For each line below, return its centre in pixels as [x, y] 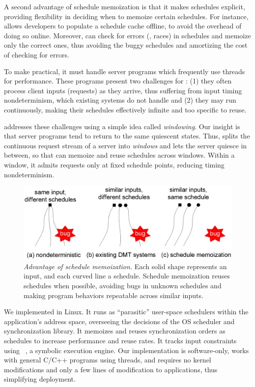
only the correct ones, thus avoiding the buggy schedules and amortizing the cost [126, 45]
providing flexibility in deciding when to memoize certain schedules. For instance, [126, 16]
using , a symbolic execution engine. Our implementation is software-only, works [127, 350]
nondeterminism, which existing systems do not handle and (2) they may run [120, 100]
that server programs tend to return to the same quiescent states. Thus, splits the [127, 136]
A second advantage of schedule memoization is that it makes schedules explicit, [125, 6]
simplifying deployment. [40, 379]
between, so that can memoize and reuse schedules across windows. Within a [119, 155]
